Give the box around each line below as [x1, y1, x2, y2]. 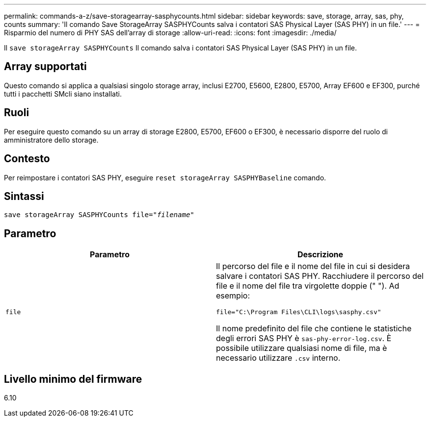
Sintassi [4, 190, 44, 202]
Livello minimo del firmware [4, 372, 142, 385]
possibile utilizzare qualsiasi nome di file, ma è [216, 343, 387, 353]
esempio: [216, 291, 250, 301]
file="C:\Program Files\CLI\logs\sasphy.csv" [216, 308, 381, 316]
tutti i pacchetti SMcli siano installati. [4, 89, 122, 98]
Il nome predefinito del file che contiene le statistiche [216, 323, 412, 334]
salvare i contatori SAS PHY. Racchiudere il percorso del [216, 271, 424, 281]
